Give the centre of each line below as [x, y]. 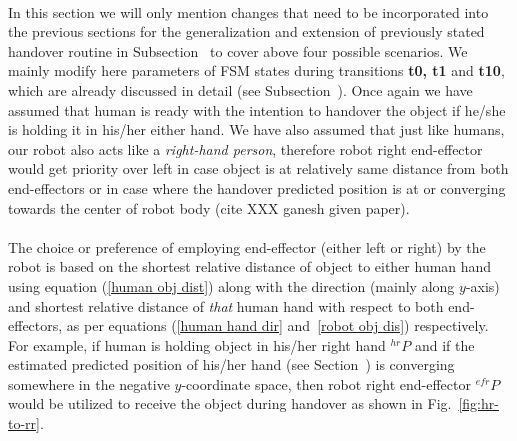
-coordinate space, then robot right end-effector [326, 383]
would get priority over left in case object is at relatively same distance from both [258, 168]
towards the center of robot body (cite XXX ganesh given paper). [209, 207]
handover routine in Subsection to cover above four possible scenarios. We [238, 50]
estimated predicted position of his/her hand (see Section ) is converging [231, 364]
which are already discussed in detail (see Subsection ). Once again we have [240, 89]
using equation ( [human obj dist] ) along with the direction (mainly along [231, 285]
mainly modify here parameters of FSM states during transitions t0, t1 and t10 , [256, 70]
